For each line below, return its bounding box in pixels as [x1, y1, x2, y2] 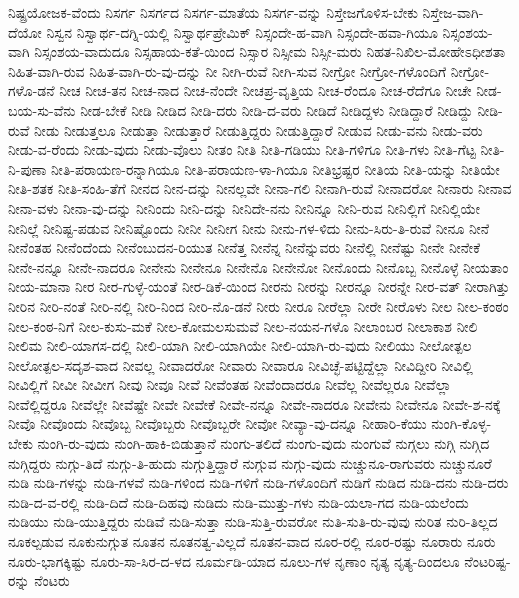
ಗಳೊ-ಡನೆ [8, 80, 55, 101]
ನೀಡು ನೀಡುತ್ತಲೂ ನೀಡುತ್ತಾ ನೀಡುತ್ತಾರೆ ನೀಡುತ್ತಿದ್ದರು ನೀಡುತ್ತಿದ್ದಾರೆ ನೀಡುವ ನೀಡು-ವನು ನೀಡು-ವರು [34, 119, 483, 140]
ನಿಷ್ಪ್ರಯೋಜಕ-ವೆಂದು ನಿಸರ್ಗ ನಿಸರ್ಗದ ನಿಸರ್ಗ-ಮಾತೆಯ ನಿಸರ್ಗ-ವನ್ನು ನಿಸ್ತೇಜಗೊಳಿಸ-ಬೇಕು [8, 2, 418, 22]
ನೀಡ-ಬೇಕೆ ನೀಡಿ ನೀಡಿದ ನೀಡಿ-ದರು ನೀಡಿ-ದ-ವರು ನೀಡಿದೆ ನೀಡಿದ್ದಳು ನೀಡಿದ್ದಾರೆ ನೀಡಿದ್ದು [80, 99, 473, 120]
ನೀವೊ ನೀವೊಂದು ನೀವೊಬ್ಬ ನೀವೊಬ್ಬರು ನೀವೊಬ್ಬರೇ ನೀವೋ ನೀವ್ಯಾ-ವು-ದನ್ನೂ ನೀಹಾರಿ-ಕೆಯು [8, 413, 427, 434]
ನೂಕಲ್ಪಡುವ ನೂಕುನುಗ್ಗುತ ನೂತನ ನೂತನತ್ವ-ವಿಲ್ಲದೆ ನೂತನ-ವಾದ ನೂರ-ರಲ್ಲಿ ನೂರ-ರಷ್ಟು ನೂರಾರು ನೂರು [8, 531, 496, 552]
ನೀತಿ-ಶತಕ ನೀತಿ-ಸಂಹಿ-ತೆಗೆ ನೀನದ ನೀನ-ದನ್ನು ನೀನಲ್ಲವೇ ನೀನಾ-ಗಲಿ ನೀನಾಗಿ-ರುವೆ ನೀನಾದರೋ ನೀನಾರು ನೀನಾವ [8, 178, 512, 199]
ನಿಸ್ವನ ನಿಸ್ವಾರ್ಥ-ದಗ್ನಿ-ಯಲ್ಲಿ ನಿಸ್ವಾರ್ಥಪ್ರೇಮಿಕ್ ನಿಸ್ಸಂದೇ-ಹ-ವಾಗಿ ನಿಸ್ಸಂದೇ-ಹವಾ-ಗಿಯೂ [46, 21, 438, 42]
